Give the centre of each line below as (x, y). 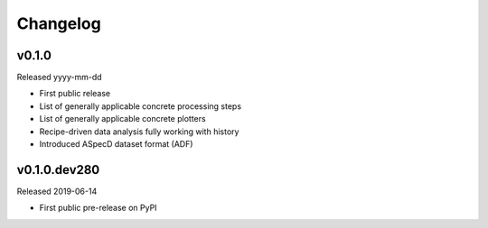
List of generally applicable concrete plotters (123, 119)
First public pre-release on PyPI (98, 208)
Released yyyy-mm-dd (60, 78)
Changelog (59, 23)
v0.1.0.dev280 (58, 170)
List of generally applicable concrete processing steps (141, 106)
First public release (75, 94)
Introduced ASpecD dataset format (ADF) (116, 144)
